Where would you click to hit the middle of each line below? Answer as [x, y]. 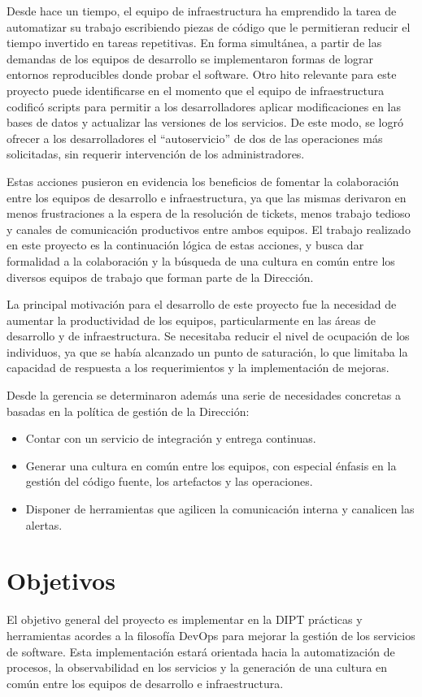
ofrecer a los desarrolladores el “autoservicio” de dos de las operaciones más [195, 138]
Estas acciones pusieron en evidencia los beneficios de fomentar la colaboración [203, 181]
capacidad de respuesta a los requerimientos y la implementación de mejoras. [198, 368]
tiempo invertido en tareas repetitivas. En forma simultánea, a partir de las [194, 43]
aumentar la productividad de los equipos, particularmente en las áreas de [191, 320]
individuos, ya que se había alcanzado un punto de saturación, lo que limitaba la [207, 351]
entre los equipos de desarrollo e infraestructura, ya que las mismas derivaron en [207, 197]
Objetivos [61, 580]
